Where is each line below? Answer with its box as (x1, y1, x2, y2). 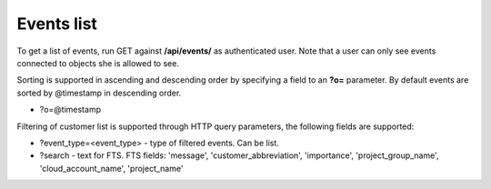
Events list (16, 14, 97, 34)
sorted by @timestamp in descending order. (16, 87, 182, 98)
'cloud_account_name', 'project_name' (39, 163, 184, 174)
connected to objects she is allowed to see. (16, 57, 179, 68)
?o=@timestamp (39, 104, 102, 115)
